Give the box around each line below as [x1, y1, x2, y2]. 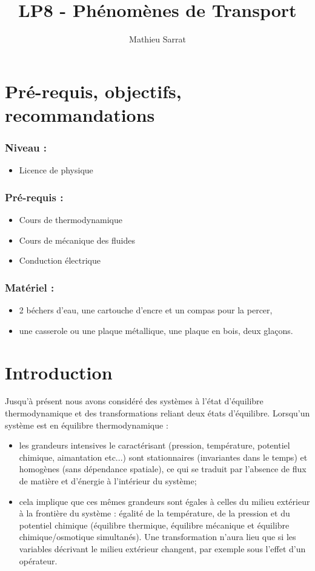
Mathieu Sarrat [129, 33, 186, 45]
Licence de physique [19, 164, 93, 176]
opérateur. [19, 554, 58, 567]
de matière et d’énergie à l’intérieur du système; [19, 475, 197, 487]
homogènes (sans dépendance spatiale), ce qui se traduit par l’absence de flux [19, 462, 307, 475]
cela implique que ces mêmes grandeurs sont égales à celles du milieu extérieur [19, 495, 310, 507]
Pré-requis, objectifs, [5, 78, 182, 103]
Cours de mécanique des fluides [19, 233, 135, 246]
